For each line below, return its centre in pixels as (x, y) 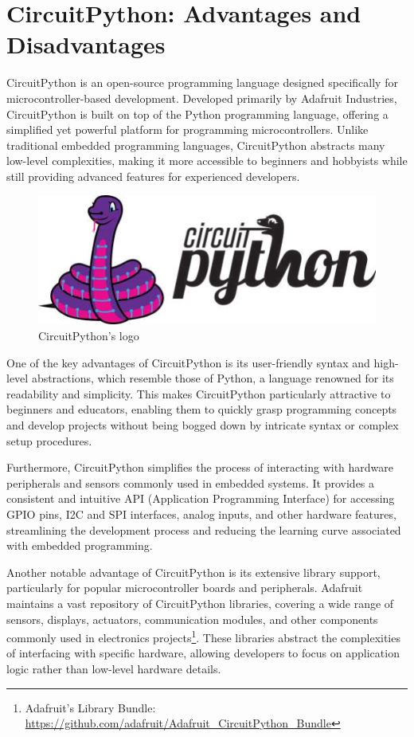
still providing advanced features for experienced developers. (153, 176)
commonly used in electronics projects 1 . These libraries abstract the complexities (203, 636)
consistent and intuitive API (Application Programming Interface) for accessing (201, 498)
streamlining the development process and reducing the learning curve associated (204, 529)
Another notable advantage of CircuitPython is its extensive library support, (193, 572)
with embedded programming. (80, 545)
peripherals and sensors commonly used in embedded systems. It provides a (191, 482)
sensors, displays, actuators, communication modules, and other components (192, 619)
